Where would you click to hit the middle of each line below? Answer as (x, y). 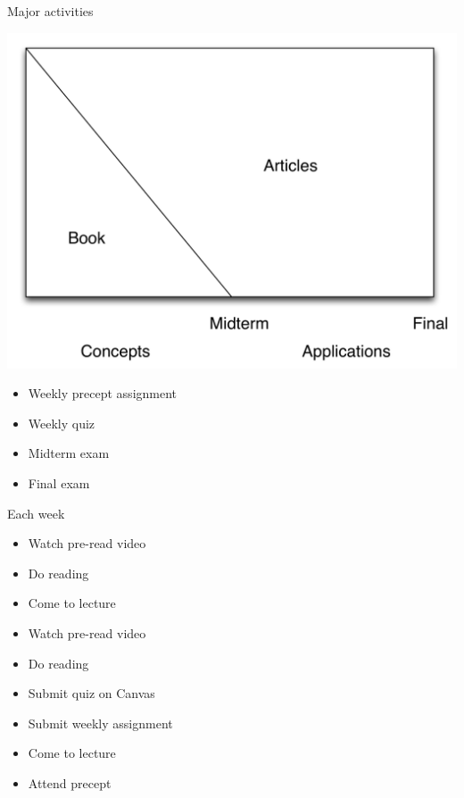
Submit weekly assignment (100, 723)
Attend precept (70, 782)
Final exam (59, 483)
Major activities (50, 11)
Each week (36, 513)
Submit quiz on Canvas (91, 693)
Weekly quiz (62, 423)
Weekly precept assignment (103, 393)
